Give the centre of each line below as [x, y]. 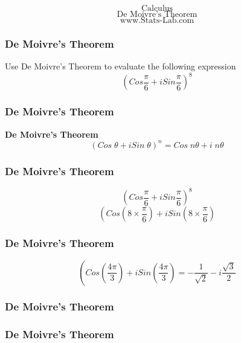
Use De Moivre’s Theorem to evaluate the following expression [120, 66]
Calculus [157, 8]
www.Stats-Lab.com [157, 21]
